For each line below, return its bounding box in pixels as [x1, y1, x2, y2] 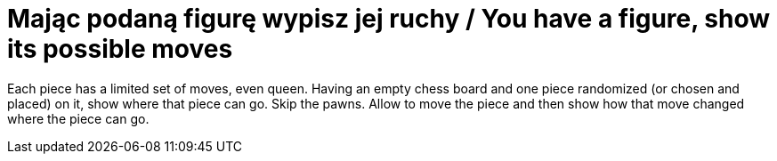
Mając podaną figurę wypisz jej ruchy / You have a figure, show [7, 4, 771, 34]
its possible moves [7, 34, 233, 64]
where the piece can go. [7, 110, 150, 126]
